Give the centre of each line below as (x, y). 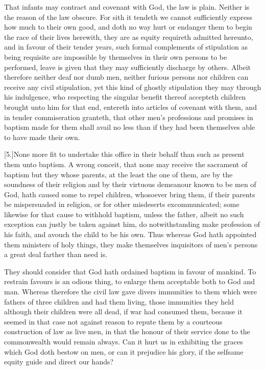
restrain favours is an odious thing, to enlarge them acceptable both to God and (129, 281)
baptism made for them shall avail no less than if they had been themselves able (130, 127)
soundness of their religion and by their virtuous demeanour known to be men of (130, 184)
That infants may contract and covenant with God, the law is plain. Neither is (127, 7)
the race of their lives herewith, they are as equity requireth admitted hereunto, (129, 37)
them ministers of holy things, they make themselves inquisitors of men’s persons (131, 244)
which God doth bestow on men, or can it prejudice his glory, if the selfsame (124, 351)
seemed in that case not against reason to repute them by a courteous (113, 321)
